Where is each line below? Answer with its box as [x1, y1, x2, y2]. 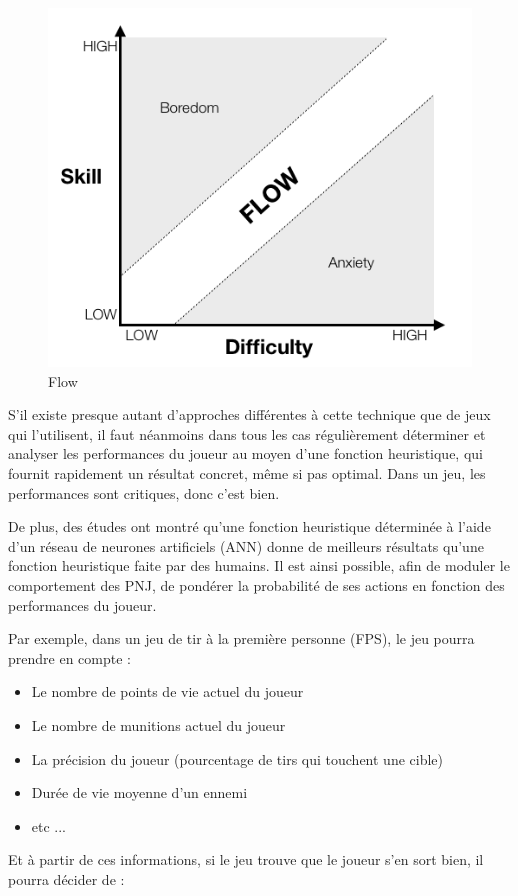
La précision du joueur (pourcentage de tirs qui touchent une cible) [31, 748, 443, 769]
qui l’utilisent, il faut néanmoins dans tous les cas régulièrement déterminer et [8, 423, 486, 444]
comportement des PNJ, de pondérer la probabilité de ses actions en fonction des [8, 575, 505, 596]
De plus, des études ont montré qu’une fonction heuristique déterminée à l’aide [8, 516, 491, 537]
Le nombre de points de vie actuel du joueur [31, 681, 304, 702]
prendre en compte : [8, 647, 131, 668]
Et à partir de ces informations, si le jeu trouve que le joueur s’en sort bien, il [8, 849, 484, 870]
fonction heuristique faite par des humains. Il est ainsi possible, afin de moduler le [8, 555, 510, 576]
